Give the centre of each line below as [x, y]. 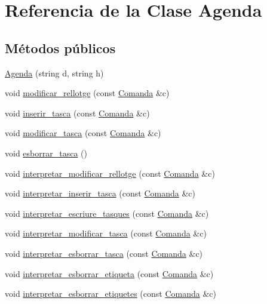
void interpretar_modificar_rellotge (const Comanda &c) [110, 173]
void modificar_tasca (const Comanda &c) [83, 133]
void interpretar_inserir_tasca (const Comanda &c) [100, 193]
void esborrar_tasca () [46, 153]
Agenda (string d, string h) [54, 73]
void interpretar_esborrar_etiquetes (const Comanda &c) [111, 294]
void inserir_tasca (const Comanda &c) [77, 113]
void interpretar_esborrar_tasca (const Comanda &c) [104, 253]
